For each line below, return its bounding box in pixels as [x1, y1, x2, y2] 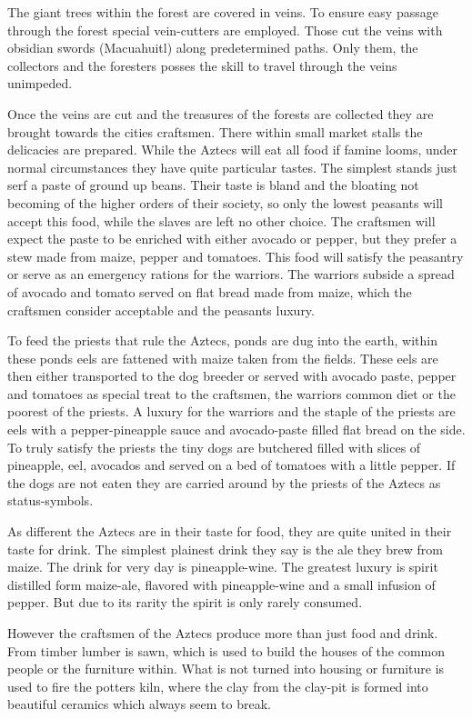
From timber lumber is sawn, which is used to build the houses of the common [7, 641, 446, 660]
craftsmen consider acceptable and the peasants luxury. [7, 300, 315, 319]
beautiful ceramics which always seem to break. [7, 694, 271, 714]
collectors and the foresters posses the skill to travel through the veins [7, 55, 397, 75]
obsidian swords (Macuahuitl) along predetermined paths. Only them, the [7, 38, 418, 57]
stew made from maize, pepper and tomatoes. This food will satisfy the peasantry [7, 246, 464, 265]
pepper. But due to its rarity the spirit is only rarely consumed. [7, 593, 363, 612]
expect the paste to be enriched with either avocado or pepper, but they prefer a [7, 229, 457, 248]
